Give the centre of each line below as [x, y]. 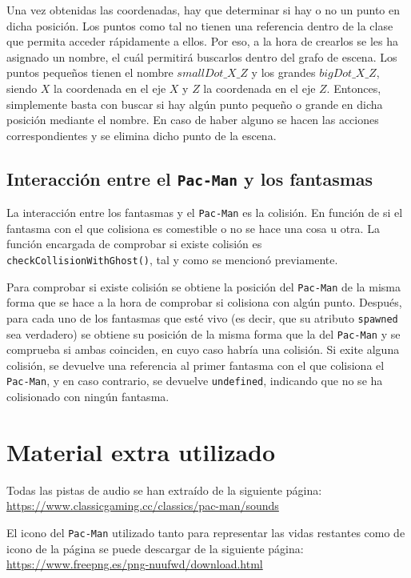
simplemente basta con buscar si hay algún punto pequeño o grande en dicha [195, 104]
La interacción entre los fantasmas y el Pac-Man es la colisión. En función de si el [205, 213]
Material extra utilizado [141, 451]
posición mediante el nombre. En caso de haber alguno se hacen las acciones [193, 120]
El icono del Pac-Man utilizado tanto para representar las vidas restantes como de [206, 532]
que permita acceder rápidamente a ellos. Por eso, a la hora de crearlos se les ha [202, 41]
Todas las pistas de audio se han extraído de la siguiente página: [164, 490]
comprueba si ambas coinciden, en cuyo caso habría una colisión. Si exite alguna [203, 349]
